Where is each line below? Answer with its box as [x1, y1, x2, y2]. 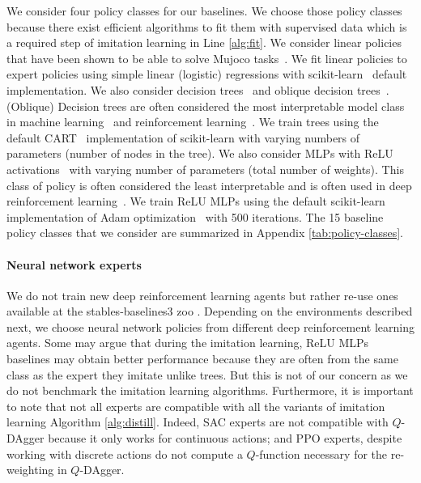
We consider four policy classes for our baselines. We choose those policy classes [6, 2, 402, 19]
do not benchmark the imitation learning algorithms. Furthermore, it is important [6, 382, 414, 399]
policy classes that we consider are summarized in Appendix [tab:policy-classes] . [6, 224, 403, 241]
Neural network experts [6, 256, 142, 273]
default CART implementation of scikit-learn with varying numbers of [6, 129, 360, 146]
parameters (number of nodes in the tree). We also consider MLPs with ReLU [6, 145, 393, 162]
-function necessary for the [255, 445, 388, 462]
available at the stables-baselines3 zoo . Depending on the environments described [6, 303, 413, 320]
